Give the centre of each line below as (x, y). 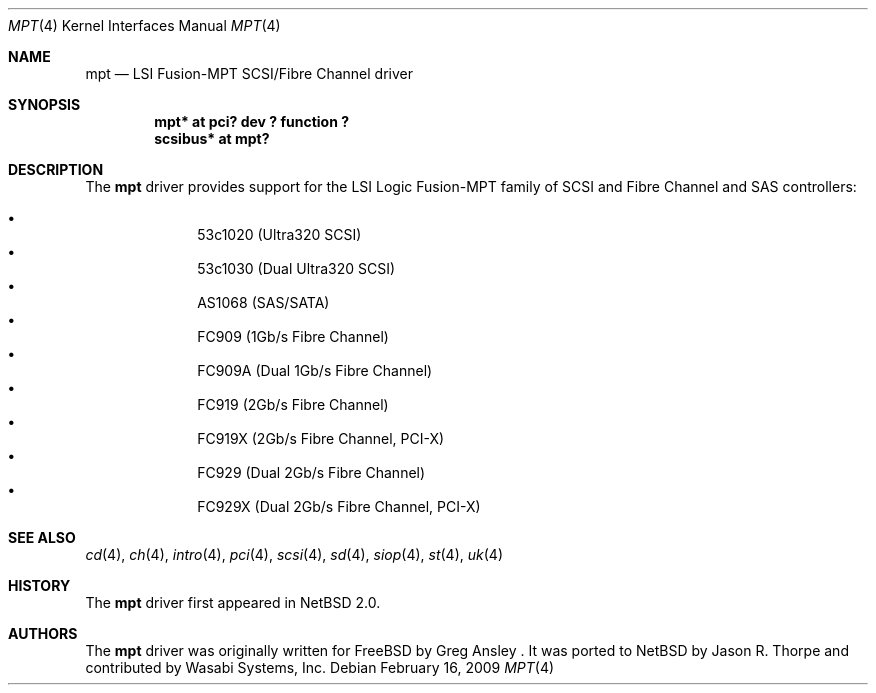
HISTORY (39, 585)
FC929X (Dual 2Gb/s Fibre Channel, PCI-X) (339, 506)
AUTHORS (43, 633)
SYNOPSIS (44, 104)
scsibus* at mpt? (212, 138)
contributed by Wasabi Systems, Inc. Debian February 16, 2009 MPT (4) (320, 667)
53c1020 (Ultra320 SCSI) (279, 234)
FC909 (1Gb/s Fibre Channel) (293, 336)
